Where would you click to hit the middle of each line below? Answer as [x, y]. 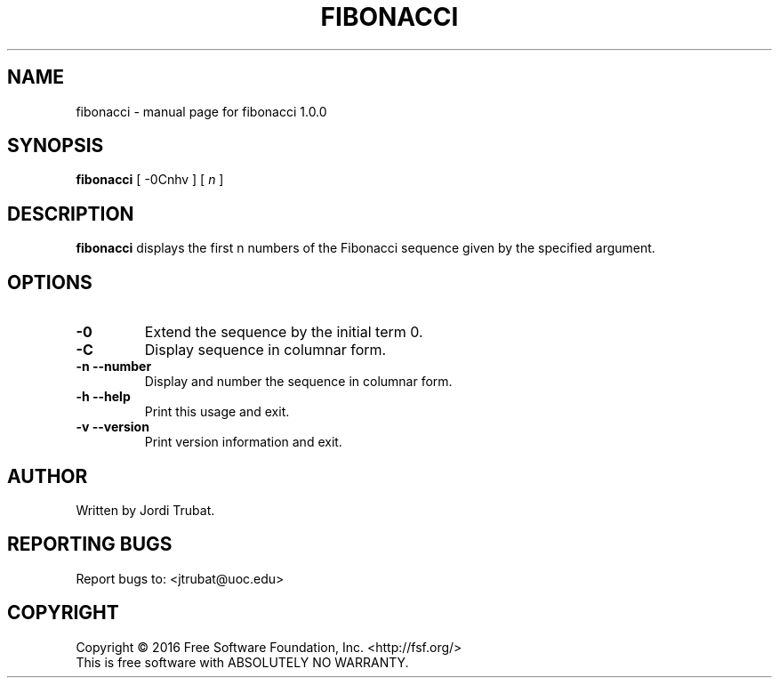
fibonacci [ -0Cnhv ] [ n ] [150, 180]
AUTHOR [48, 476]
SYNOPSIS [56, 146]
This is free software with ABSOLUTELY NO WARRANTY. [242, 662]
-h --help [103, 397]
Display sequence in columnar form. [265, 350]
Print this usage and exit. [217, 412]
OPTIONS [50, 282]
